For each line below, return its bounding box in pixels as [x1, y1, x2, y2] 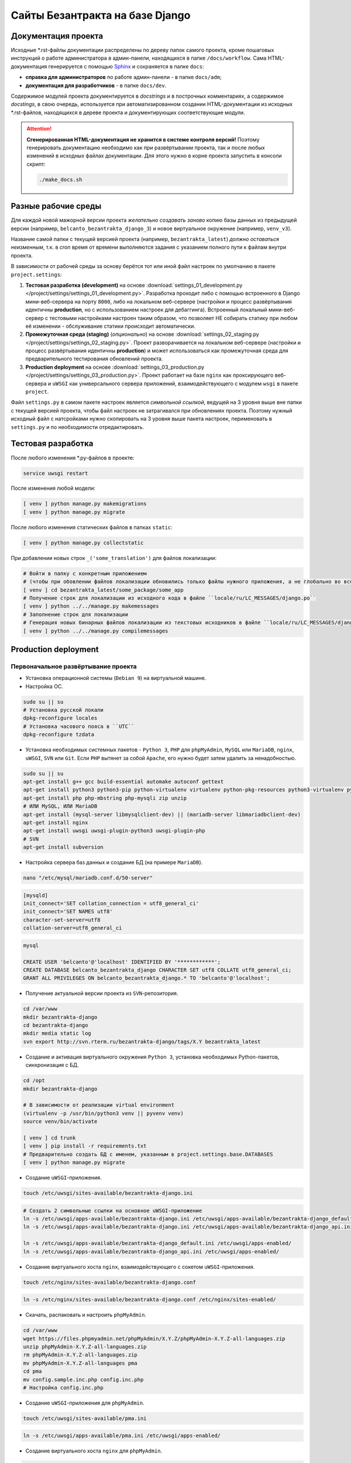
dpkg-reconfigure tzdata [23, 732, 95, 738]
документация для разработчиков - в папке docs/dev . [25, 82, 167, 89]
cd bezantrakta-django [23, 1022, 88, 1029]
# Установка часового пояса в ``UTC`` [23, 723, 135, 730]
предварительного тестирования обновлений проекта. [25, 355, 163, 362]
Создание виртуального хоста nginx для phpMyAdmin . [25, 1447, 163, 1454]
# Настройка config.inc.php [23, 1384, 104, 1391]
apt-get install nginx [23, 819, 88, 826]
